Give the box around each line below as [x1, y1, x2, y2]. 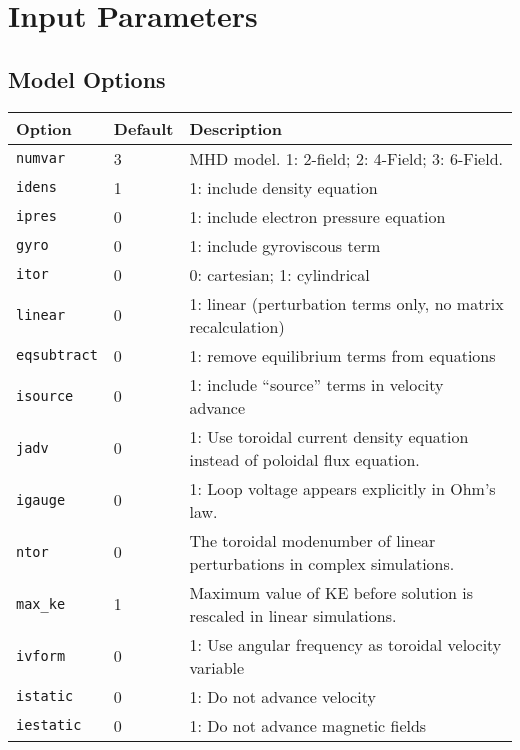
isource [16, 387, 74, 404]
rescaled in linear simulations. [189, 603, 397, 627]
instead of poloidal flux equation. [189, 447, 420, 471]
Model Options [8, 63, 166, 94]
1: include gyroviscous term [189, 233, 381, 257]
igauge [16, 491, 66, 508]
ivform [16, 647, 66, 664]
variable [189, 655, 245, 679]
